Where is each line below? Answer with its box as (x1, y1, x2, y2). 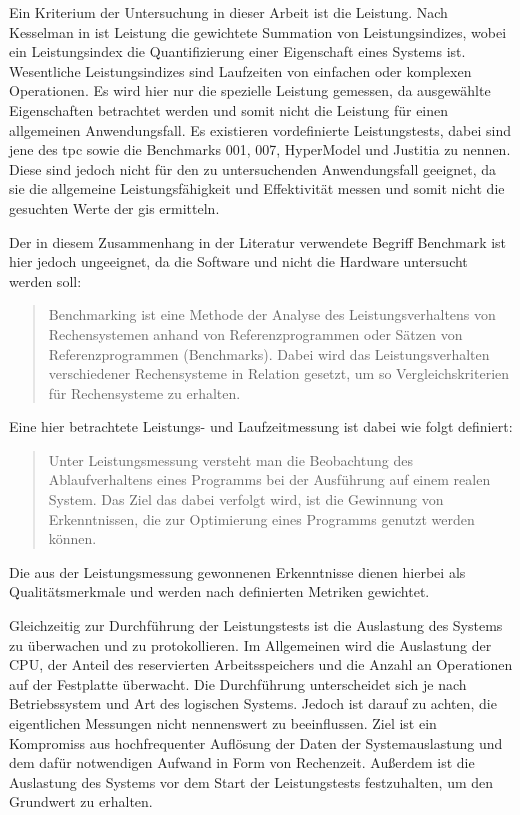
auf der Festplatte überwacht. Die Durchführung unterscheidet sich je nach (9, 673, 467, 694)
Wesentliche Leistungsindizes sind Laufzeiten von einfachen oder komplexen (9, 60, 472, 81)
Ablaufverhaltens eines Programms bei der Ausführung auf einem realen (48, 469, 491, 490)
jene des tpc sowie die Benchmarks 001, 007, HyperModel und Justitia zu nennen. (9, 139, 511, 160)
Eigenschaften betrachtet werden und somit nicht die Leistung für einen (9, 99, 449, 120)
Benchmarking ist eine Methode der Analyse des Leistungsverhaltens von (48, 304, 496, 325)
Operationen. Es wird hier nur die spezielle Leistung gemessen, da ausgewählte (9, 80, 491, 101)
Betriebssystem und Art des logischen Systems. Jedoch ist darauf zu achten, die (9, 693, 497, 714)
